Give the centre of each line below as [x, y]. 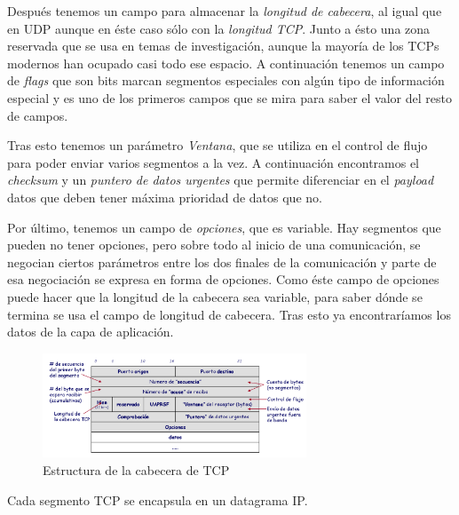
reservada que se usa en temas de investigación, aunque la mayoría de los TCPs [223, 46]
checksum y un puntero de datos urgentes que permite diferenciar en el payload [221, 180]
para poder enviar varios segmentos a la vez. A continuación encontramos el [214, 162]
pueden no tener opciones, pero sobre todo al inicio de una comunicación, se [214, 245]
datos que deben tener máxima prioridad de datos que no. [165, 197]
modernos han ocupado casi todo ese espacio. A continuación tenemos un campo [226, 63]
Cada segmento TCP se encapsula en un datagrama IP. [158, 499]
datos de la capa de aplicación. [91, 332]
